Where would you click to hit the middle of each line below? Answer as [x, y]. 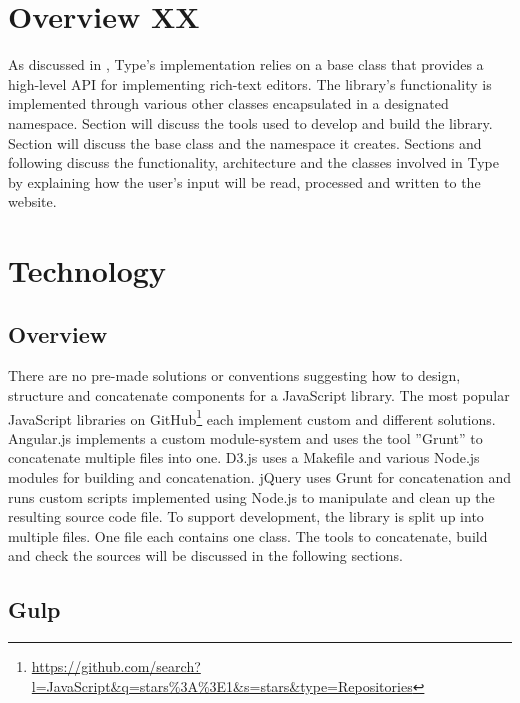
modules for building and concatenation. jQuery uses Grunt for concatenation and [260, 477]
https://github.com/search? [116, 666]
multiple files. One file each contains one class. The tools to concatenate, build [248, 535]
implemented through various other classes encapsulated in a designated [228, 103]
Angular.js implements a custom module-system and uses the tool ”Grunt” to [245, 437]
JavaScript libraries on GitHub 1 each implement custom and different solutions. [252, 417]
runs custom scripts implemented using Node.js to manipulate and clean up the [251, 496]
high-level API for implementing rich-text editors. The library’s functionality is [250, 83]
